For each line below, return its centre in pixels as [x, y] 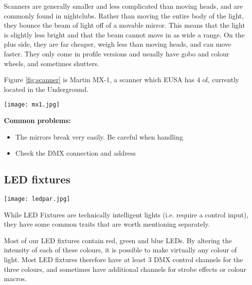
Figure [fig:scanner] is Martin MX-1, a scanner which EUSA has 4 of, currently [122, 80]
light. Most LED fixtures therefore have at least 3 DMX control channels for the [124, 259]
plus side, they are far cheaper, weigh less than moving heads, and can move [118, 44]
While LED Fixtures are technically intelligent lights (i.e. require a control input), [126, 214]
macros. [15, 278]
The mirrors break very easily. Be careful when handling [99, 136]
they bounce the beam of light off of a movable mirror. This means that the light [125, 25]
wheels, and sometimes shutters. [52, 63]
